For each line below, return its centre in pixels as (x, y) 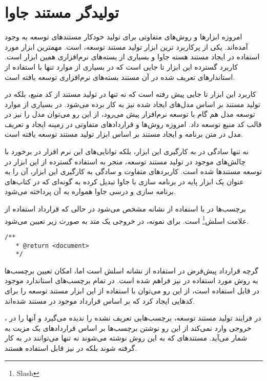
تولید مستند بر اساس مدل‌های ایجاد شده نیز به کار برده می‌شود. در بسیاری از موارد (132, 104)
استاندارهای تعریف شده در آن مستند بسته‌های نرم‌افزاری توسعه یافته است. (120, 77)
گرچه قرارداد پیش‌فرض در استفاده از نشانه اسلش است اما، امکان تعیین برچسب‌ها (131, 270)
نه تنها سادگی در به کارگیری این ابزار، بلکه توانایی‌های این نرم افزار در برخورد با (127, 151)
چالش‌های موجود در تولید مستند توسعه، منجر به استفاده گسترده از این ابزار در (125, 161)
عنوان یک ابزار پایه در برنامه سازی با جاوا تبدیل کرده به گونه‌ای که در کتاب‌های (124, 181)
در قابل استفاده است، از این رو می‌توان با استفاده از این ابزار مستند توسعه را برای (132, 291)
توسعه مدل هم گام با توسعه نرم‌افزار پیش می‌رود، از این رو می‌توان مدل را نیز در (130, 114)
